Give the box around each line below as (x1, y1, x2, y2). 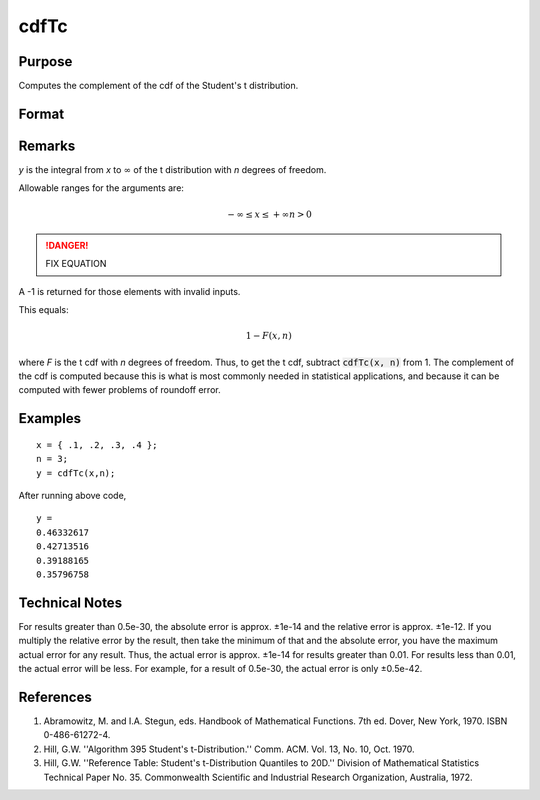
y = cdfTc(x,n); (36, 467, 116, 479)
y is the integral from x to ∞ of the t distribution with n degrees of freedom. (18, 163, 327, 175)
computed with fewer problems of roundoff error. (18, 384, 221, 396)
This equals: (18, 304, 69, 316)
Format (18, 105, 65, 122)
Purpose (18, 53, 73, 70)
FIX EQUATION (45, 258, 107, 270)
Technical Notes (18, 594, 123, 611)
